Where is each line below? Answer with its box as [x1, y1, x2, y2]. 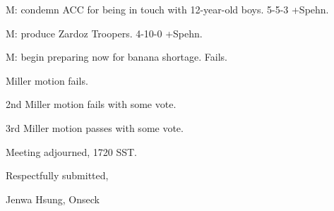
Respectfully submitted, [6, 168, 109, 183]
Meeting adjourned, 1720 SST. [6, 144, 137, 159]
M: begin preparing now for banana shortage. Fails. [6, 49, 228, 64]
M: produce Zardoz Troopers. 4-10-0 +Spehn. [6, 25, 203, 40]
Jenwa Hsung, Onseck [6, 191, 100, 206]
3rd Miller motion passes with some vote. [6, 120, 184, 135]
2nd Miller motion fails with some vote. [6, 97, 177, 111]
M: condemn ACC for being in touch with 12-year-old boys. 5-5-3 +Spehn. [6, 2, 329, 16]
